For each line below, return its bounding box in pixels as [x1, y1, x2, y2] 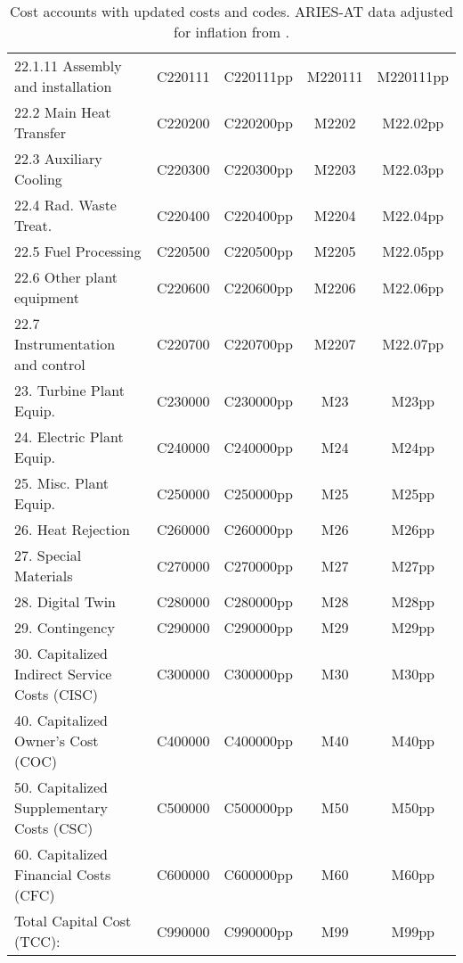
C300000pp [223, 663, 293, 684]
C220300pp [223, 158, 293, 179]
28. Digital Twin [14, 591, 117, 612]
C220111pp [223, 65, 293, 86]
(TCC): [14, 931, 61, 951]
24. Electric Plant [14, 426, 124, 447]
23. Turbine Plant [14, 380, 125, 400]
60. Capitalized [14, 844, 108, 864]
